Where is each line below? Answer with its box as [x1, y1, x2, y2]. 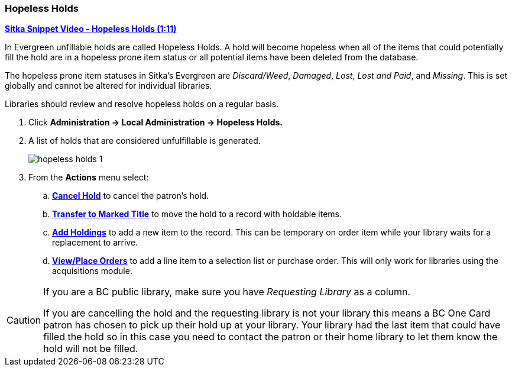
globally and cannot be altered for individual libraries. [5, 80, 212, 91]
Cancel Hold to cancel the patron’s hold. [52, 191, 209, 201]
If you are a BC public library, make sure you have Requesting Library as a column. [43, 286, 411, 298]
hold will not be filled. [43, 343, 138, 355]
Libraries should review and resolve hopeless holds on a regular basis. [5, 99, 279, 109]
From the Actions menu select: [28, 172, 149, 183]
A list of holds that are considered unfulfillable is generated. [28, 136, 261, 146]
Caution [7, 314, 41, 327]
